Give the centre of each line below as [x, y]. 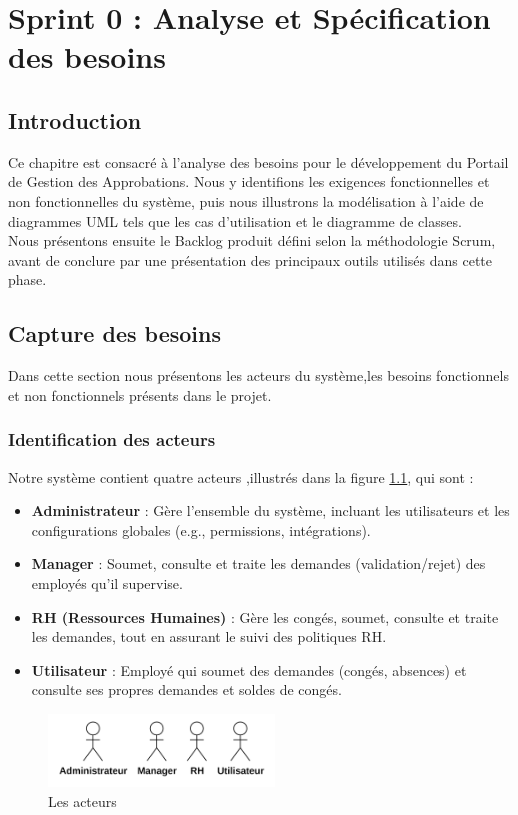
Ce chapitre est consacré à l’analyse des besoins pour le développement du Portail [258, 161]
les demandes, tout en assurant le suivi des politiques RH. [209, 636]
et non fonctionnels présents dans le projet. [140, 394]
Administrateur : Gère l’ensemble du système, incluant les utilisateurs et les [270, 510]
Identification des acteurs [112, 439]
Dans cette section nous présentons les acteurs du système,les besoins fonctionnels [258, 375]
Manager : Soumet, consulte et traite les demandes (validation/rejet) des [258, 563]
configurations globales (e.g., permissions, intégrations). [201, 529]
